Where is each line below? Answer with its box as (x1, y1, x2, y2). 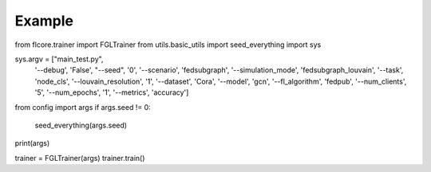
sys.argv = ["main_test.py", (14, 54, 104, 64)
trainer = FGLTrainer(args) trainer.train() (14, 153, 145, 162)
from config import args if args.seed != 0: (14, 102, 151, 111)
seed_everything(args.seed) (34, 120, 128, 130)
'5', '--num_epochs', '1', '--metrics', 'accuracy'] (34, 88, 189, 97)
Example (14, 12, 73, 29)
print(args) (14, 139, 50, 148)
